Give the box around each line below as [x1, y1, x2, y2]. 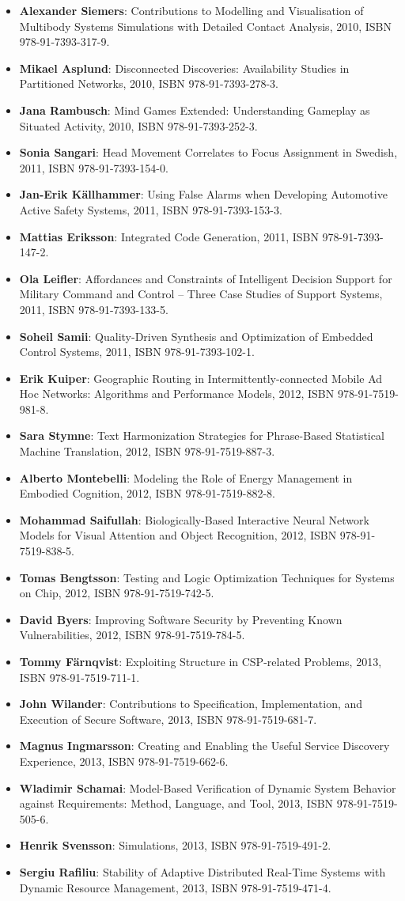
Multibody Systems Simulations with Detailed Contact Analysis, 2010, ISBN [19, 17, 392, 34]
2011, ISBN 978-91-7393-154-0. [19, 159, 168, 176]
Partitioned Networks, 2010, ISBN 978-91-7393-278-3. [19, 75, 278, 92]
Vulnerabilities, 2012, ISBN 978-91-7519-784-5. [19, 627, 245, 643]
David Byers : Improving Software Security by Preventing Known [19, 611, 343, 627]
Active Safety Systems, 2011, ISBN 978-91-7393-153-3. [19, 201, 282, 218]
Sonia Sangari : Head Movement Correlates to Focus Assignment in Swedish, [19, 144, 398, 161]
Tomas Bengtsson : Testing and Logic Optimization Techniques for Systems [19, 569, 395, 585]
